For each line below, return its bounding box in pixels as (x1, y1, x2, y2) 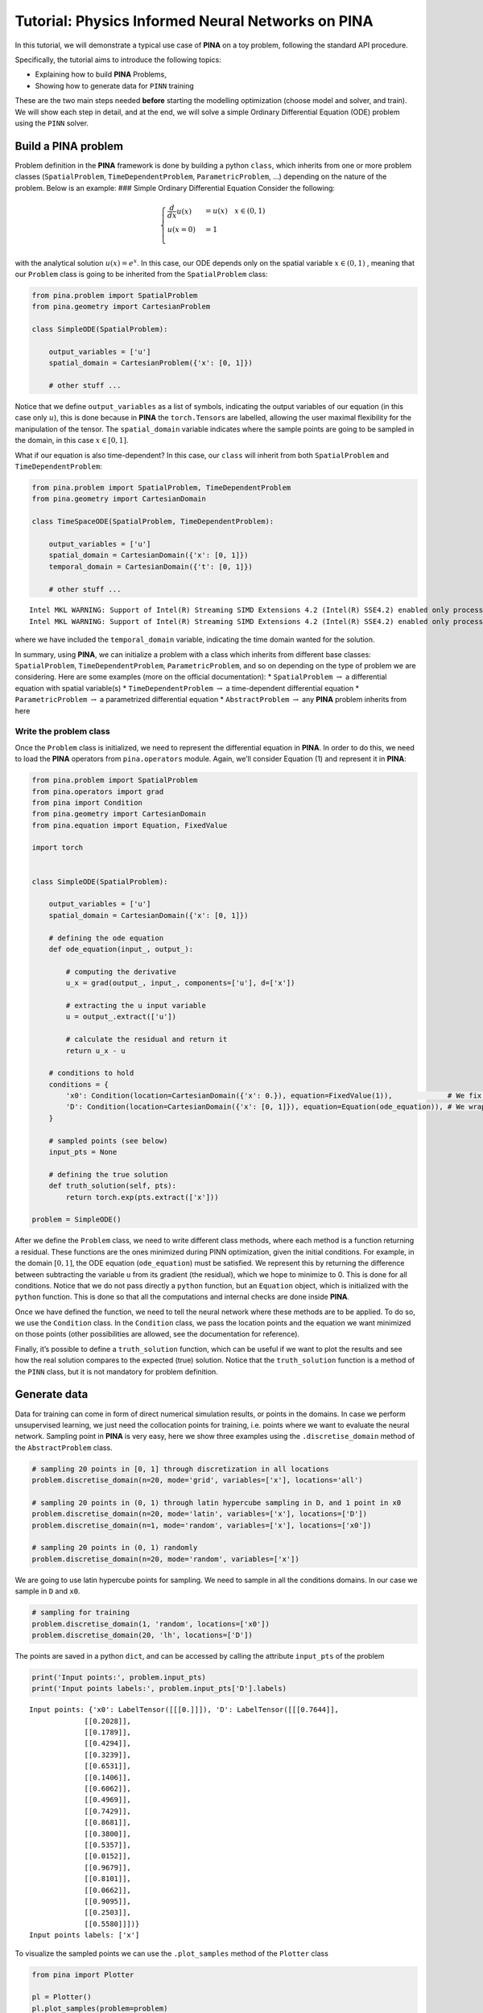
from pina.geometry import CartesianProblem (31, 302, 211, 312)
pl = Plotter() (31, 1993, 92, 2002)
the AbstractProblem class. (14, 1442, 113, 1453)
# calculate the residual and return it (65, 1035, 228, 1044)
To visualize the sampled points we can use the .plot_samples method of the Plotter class (14, 1949, 329, 1958)
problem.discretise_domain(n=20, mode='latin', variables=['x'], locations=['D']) (31, 1510, 368, 1519)
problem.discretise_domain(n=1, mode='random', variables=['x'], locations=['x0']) (31, 1520, 372, 1530)
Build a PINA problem (14, 139, 124, 153)
